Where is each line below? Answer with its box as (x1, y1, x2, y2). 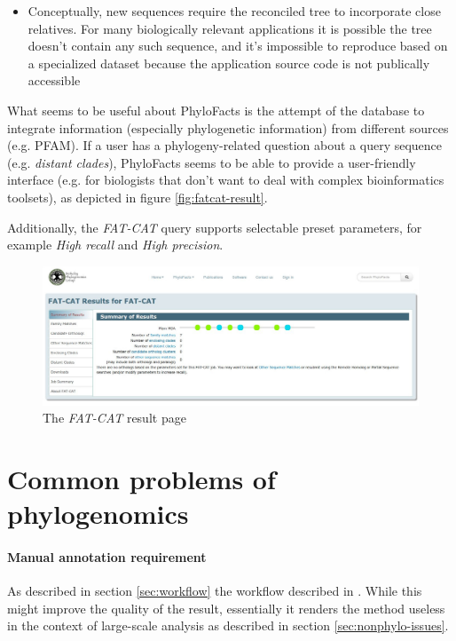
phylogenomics (7, 495, 189, 532)
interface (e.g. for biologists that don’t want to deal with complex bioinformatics (7, 170, 444, 189)
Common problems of (7, 461, 276, 497)
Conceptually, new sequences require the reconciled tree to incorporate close (28, 2, 441, 20)
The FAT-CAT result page (43, 408, 186, 427)
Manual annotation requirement (7, 547, 207, 566)
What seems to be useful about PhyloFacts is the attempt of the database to (7, 100, 425, 119)
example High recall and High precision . (7, 235, 224, 254)
